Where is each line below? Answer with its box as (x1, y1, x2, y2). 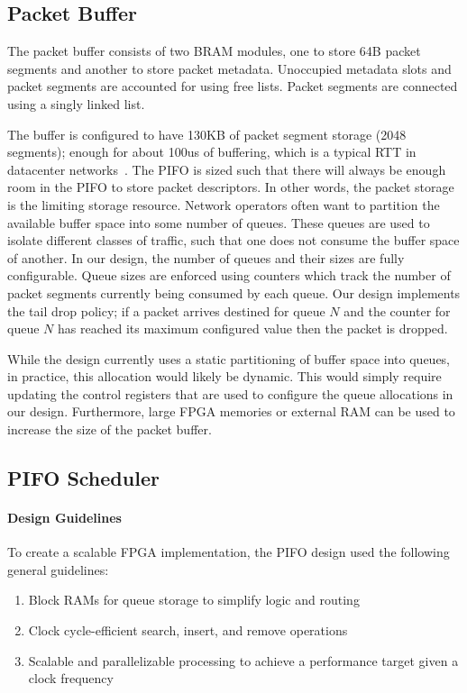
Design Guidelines (7, 508, 122, 527)
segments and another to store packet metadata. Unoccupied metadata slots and (7, 59, 452, 78)
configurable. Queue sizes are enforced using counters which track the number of (7, 266, 451, 285)
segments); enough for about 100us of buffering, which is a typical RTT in (7, 142, 417, 161)
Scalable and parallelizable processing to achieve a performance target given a (28, 651, 459, 670)
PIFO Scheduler (7, 464, 160, 492)
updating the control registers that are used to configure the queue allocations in (7, 384, 453, 403)
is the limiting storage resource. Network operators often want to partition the (7, 195, 440, 214)
